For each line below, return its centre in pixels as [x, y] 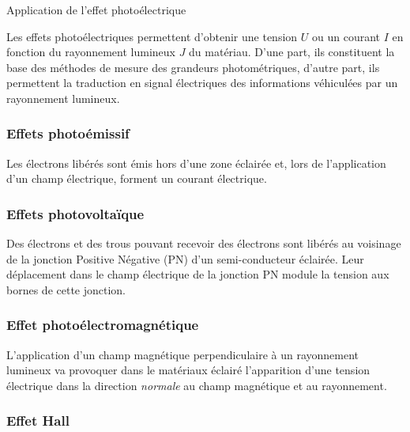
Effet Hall [38, 421]
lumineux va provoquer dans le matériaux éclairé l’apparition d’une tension [188, 370]
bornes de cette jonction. [66, 289]
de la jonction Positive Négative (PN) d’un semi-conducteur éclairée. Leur [185, 258]
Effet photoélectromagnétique [103, 325]
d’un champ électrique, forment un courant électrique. [137, 178]
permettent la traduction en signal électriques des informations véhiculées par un [202, 83]
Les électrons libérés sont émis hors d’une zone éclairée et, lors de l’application [196, 163]
